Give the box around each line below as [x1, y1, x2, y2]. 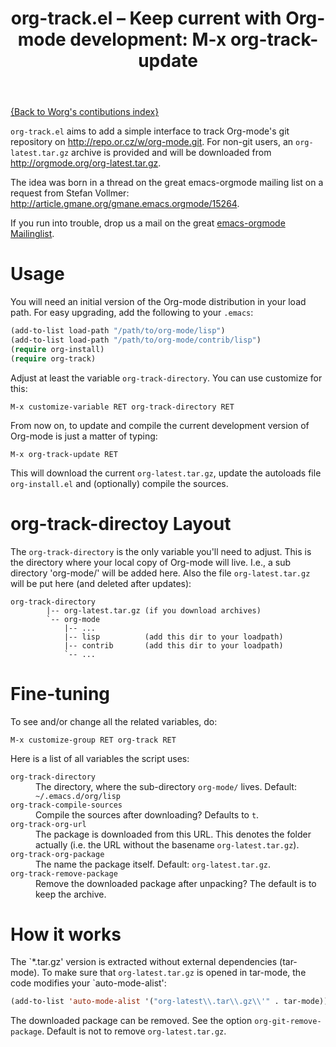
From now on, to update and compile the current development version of [10, 419, 310, 431]
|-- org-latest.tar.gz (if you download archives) [46, 605, 262, 616]
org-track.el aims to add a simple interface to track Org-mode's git [10, 125, 290, 137]
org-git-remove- [254, 1017, 322, 1027]
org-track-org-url [10, 819, 87, 829]
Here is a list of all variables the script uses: [10, 752, 190, 764]
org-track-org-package [10, 849, 105, 859]
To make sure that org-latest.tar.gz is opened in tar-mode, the [41, 967, 307, 979]
